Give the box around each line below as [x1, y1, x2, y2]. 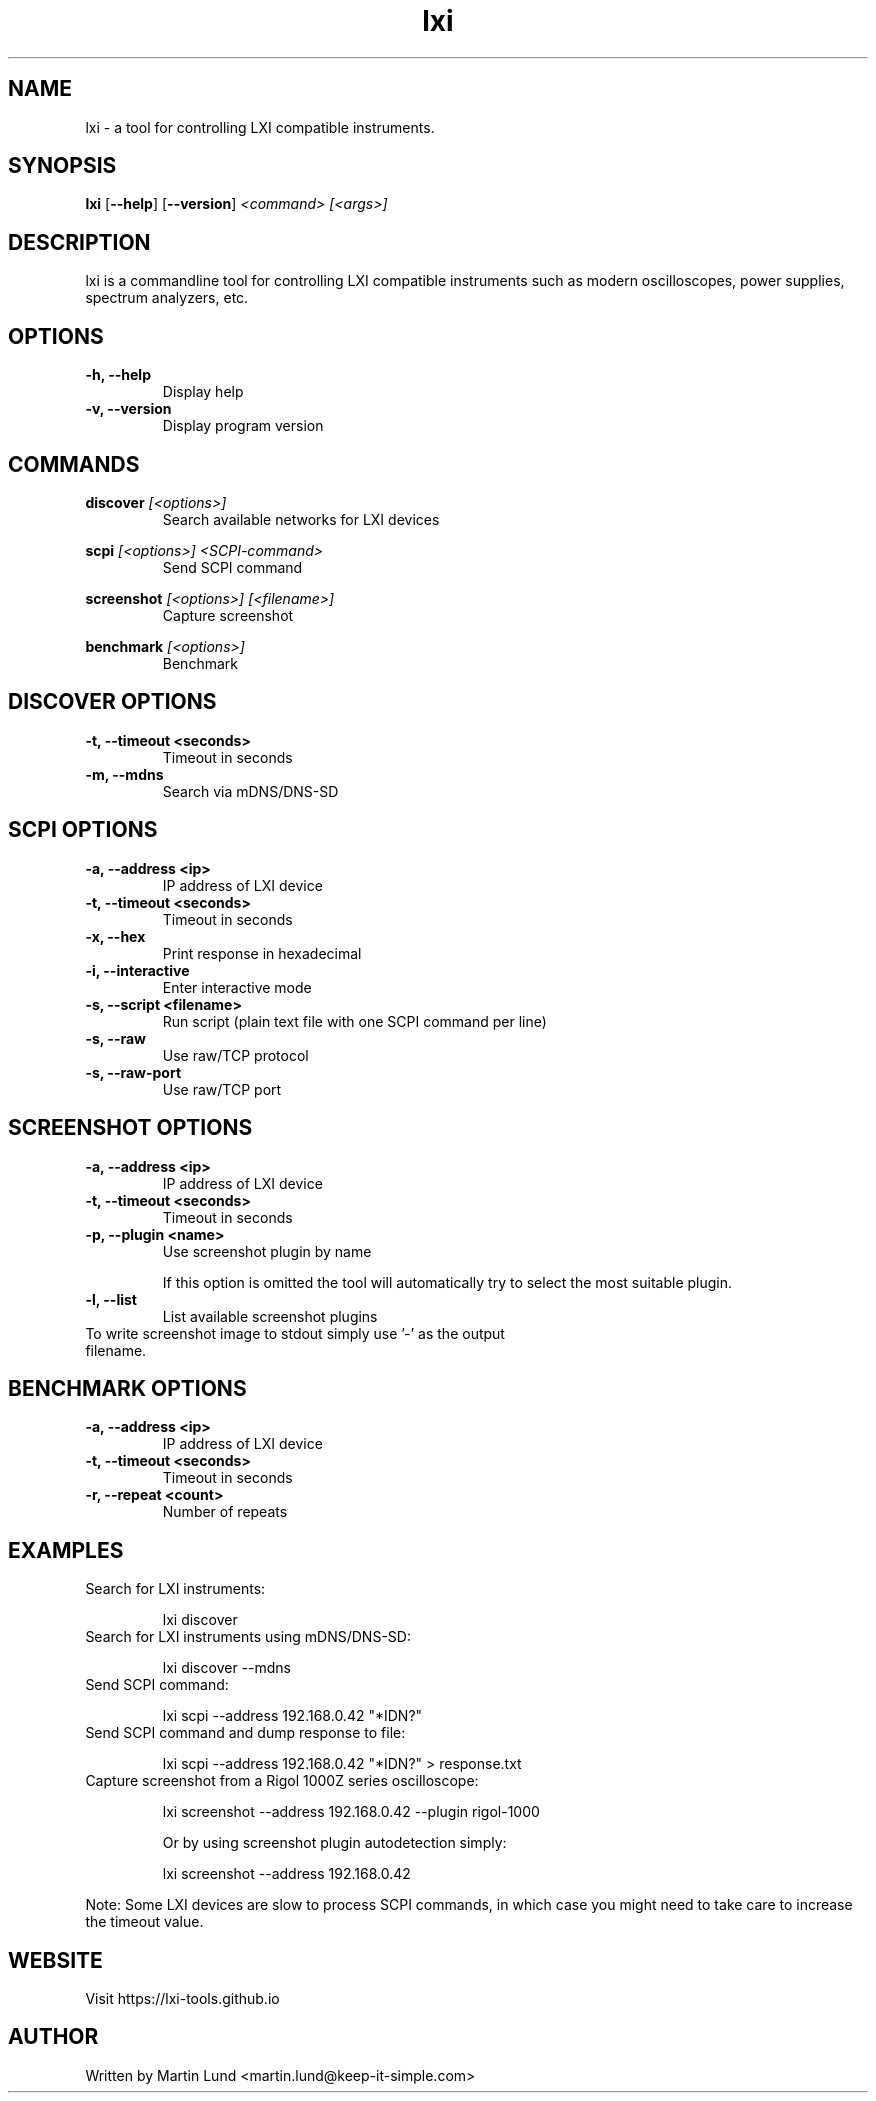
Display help [162, 383, 244, 401]
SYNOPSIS [8, 153, 117, 179]
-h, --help [85, 366, 151, 384]
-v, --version [85, 400, 172, 418]
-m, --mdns [85, 765, 164, 783]
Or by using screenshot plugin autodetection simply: [162, 1834, 507, 1852]
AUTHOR [8, 2024, 99, 2050]
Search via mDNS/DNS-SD [162, 782, 339, 800]
